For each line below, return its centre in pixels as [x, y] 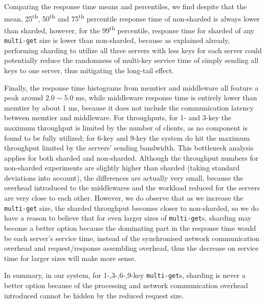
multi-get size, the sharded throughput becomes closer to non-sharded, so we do [131, 208]
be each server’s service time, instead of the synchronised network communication [132, 238]
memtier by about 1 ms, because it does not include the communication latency [129, 107]
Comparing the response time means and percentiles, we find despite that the [126, 6]
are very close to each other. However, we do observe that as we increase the [124, 198]
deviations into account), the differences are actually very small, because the [124, 177]
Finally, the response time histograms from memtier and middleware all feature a [131, 87]
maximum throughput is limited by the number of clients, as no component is [126, 127]
